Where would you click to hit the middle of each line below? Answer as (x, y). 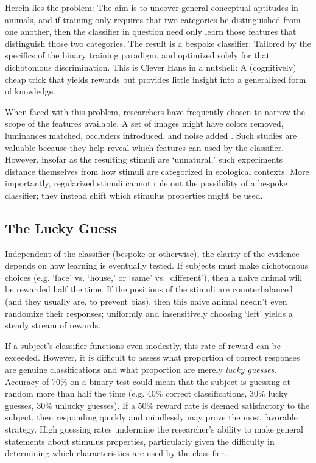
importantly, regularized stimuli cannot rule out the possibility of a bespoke (146, 183)
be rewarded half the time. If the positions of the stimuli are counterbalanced (149, 289)
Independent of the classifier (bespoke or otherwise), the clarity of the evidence (152, 253)
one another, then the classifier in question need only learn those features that (151, 31)
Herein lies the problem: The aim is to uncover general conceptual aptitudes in (152, 7)
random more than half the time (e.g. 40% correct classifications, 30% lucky (146, 393)
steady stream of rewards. (53, 325)
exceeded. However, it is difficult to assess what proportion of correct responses (153, 357)
